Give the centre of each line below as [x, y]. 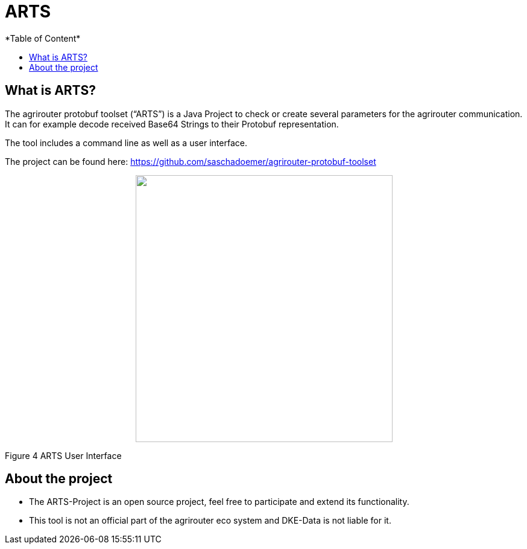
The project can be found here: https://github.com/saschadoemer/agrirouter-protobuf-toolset [191, 161]
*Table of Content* [43, 38]
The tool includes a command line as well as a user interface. [126, 143]
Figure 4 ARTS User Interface [63, 455]
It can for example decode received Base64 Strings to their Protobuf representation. [172, 124]
